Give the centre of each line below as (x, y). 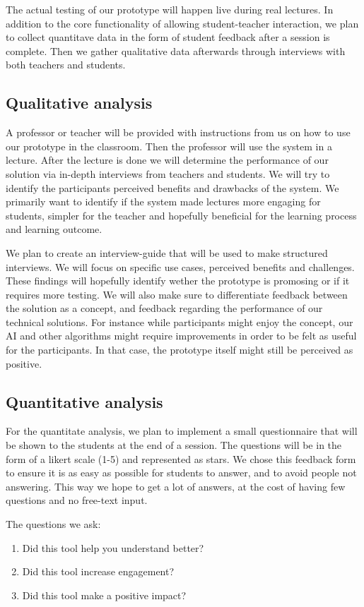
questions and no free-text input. (77, 500)
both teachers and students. (66, 65)
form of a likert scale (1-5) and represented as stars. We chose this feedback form (181, 458)
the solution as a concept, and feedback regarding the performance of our (164, 308)
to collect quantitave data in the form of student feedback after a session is (168, 37)
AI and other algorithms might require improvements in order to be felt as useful (181, 336)
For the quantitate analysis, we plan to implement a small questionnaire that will (182, 431)
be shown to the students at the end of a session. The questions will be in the (174, 445)
